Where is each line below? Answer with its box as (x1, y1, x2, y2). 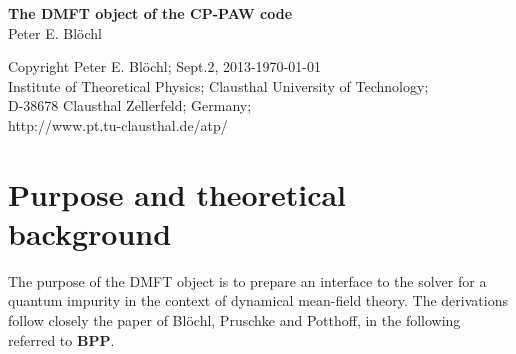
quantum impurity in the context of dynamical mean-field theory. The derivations (8, 290, 508, 311)
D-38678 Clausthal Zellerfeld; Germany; (8, 95, 252, 116)
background (8, 212, 172, 253)
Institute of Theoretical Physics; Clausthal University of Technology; (8, 75, 429, 96)
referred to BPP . (8, 329, 115, 350)
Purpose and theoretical (8, 173, 347, 214)
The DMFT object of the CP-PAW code (8, 3, 293, 23)
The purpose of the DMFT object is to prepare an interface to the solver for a (8, 270, 487, 291)
